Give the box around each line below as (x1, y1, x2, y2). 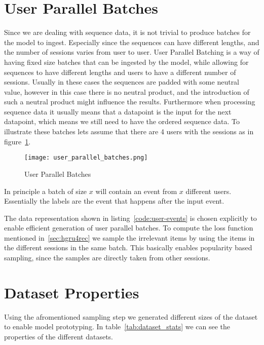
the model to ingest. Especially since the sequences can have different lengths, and (4, 36, 259, 47)
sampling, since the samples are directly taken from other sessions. (4, 252, 210, 263)
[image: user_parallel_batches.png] (24, 154, 148, 162)
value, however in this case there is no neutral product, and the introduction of (4, 86, 249, 97)
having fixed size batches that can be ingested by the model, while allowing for (4, 56, 249, 67)
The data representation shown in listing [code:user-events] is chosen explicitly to (4, 212, 257, 223)
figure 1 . (4, 136, 31, 146)
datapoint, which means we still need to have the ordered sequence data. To (4, 116, 240, 127)
